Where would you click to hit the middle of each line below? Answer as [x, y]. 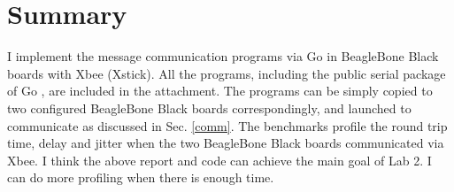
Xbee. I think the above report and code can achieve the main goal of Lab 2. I [219, 160]
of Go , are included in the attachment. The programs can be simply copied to [220, 91]
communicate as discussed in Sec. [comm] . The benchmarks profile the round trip [227, 125]
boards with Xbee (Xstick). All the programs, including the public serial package [227, 73]
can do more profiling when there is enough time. [141, 177]
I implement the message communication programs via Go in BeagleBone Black [223, 56]
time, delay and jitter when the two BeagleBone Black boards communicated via [226, 143]
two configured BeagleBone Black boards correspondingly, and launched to [209, 108]
